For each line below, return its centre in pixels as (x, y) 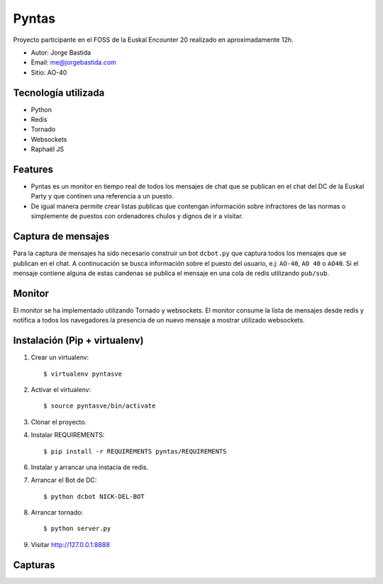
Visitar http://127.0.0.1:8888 (70, 544)
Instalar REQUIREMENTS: (68, 435)
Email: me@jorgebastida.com (73, 62)
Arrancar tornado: (57, 512)
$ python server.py (77, 529)
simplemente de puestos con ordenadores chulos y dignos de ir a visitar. (137, 216)
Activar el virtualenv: (61, 389)
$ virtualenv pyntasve (83, 374)
